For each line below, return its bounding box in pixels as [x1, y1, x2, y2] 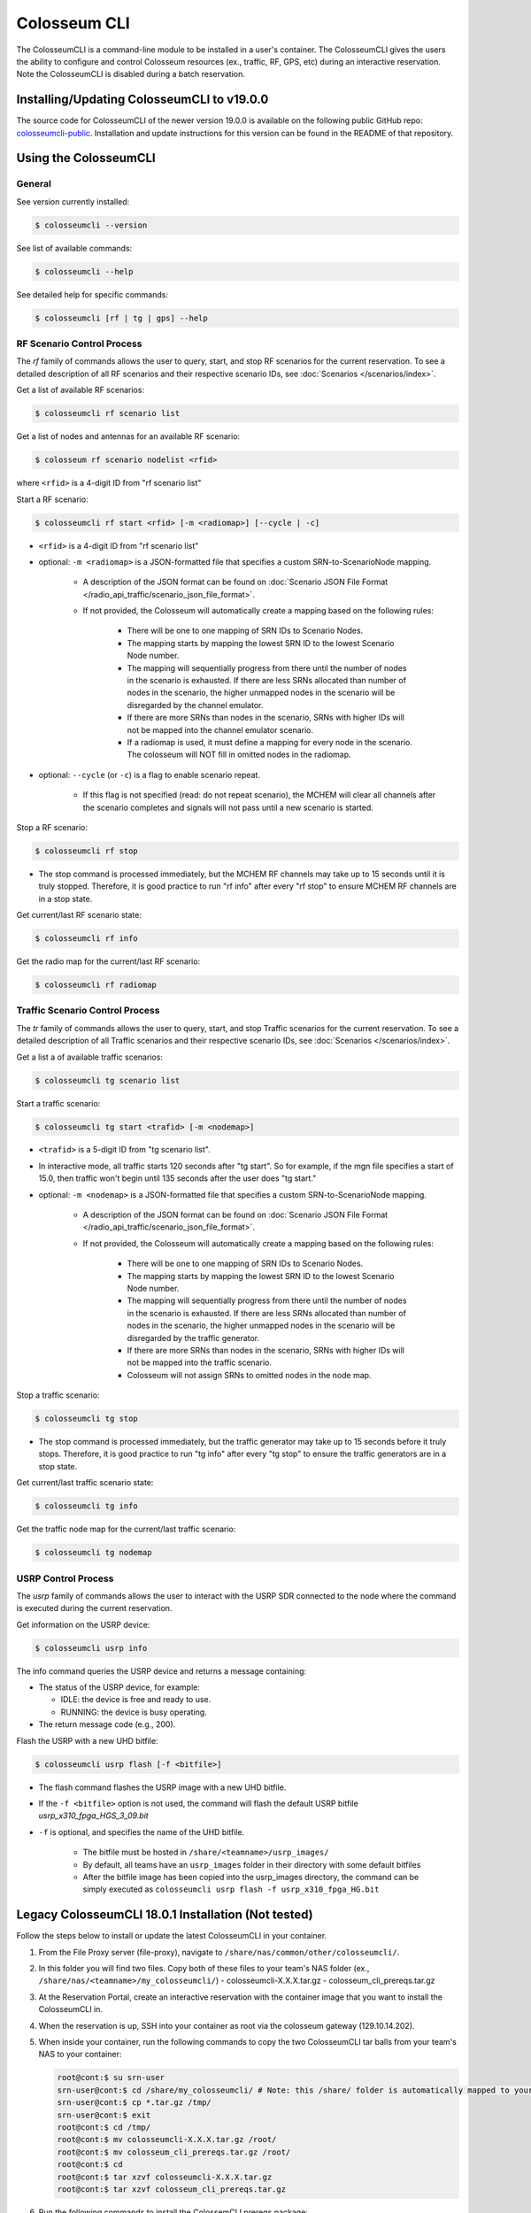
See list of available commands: [16, 243, 133, 253]
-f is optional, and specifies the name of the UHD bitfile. [38, 1826, 245, 1837]
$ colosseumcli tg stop [35, 1414, 139, 1424]
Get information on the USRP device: [16, 1619, 150, 1630]
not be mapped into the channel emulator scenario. [127, 724, 314, 735]
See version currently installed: [16, 196, 130, 207]
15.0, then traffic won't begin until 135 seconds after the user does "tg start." [38, 1173, 317, 1184]
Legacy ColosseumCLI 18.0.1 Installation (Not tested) [16, 1908, 313, 1923]
